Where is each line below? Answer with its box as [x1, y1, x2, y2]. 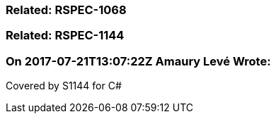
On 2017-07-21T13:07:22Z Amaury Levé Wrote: [6, 54, 271, 68]
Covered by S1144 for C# [6, 80, 122, 92]
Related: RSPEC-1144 [6, 28, 125, 43]
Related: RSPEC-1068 [6, 3, 127, 17]
